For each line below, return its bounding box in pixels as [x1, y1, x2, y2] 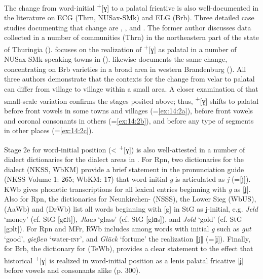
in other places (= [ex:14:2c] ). [4, 125, 94, 136]
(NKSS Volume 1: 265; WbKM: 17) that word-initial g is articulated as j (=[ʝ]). [4, 174, 251, 184]
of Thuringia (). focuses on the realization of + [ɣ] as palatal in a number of [4, 43, 237, 54]
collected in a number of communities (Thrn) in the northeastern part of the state [4, 32, 259, 43]
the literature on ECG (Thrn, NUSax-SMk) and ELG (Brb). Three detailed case [4, 12, 254, 23]
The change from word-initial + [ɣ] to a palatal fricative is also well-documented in [4, 1, 259, 13]
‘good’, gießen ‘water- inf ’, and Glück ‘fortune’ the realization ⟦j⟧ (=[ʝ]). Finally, [4, 233, 250, 244]
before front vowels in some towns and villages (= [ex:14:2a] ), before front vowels [4, 105, 253, 115]
